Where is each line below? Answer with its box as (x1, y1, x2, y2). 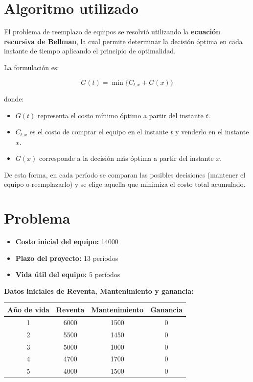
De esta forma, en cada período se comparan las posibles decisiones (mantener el (4, 169, 246, 179)
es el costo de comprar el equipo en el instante (29, 127, 168, 137)
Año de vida (7, 304, 49, 314)
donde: (4, 93, 24, 103)
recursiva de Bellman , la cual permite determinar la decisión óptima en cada (4, 36, 243, 46)
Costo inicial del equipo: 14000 (15, 236, 118, 247)
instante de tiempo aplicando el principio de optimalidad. (4, 46, 176, 56)
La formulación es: (4, 62, 59, 72)
